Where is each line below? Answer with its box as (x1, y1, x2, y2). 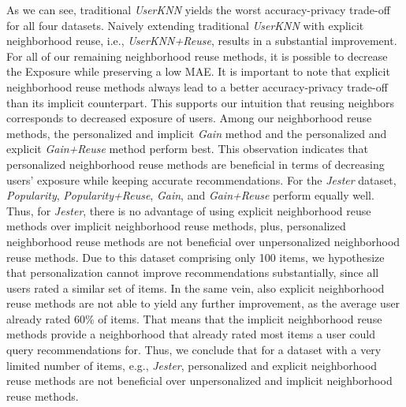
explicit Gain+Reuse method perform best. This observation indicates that (6, 140, 368, 157)
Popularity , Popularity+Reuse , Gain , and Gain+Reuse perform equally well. (6, 187, 374, 203)
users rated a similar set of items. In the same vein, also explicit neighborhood (6, 279, 385, 296)
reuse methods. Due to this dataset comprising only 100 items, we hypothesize (6, 248, 385, 265)
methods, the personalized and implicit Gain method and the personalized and (6, 125, 387, 141)
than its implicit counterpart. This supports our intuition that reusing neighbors (6, 94, 394, 110)
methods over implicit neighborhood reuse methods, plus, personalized (6, 218, 346, 234)
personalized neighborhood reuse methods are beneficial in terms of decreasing (6, 155, 385, 172)
